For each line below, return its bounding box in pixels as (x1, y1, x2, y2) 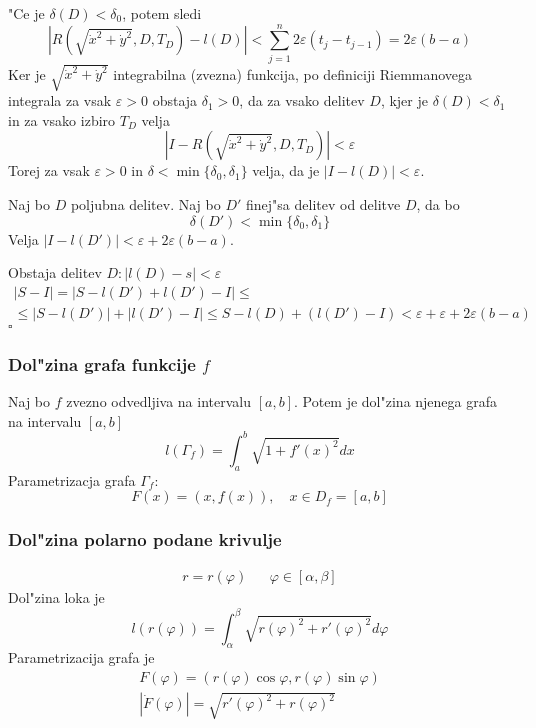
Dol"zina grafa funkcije (8, 351, 196, 376)
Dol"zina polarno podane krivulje (8, 527, 282, 552)
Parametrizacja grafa (8, 469, 136, 490)
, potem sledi (122, 3, 202, 23)
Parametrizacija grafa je (8, 647, 155, 668)
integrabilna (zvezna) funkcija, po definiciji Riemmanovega (113, 63, 473, 84)
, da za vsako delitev (239, 90, 365, 111)
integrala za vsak (8, 90, 112, 111)
